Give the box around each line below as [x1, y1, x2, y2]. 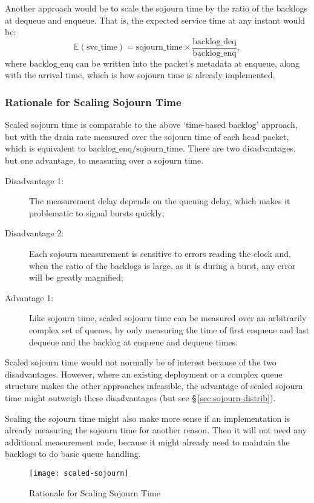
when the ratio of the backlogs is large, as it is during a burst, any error [29, 259, 296, 271]
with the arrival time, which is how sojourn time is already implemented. [5, 68, 275, 81]
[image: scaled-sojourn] [29, 468, 129, 478]
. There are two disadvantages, [183, 142, 296, 155]
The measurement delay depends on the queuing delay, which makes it [29, 195, 290, 207]
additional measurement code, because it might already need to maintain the [5, 435, 290, 448]
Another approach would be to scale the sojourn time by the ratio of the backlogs [5, 2, 308, 14]
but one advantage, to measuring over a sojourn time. [5, 154, 204, 167]
